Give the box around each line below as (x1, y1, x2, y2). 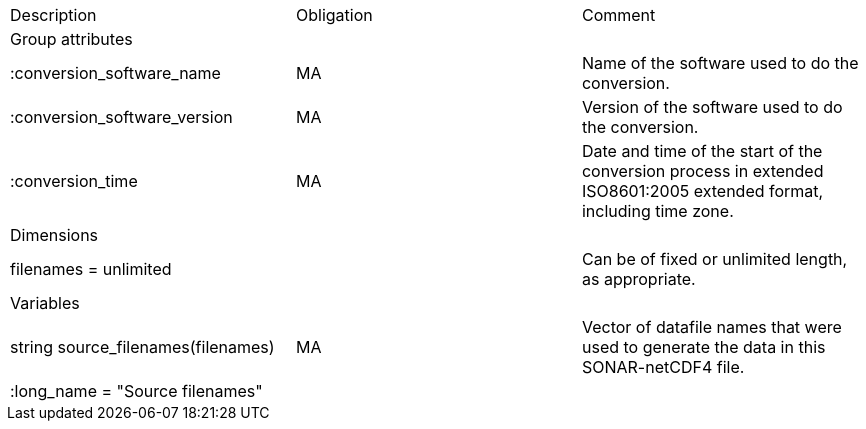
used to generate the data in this (581, 337, 826, 357)
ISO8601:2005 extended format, (581, 181, 824, 201)
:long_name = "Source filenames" (10, 381, 263, 401)
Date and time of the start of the (581, 141, 823, 161)
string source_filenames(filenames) (10, 337, 275, 357)
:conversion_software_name (10, 63, 221, 83)
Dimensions (10, 225, 99, 245)
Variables (10, 293, 80, 313)
